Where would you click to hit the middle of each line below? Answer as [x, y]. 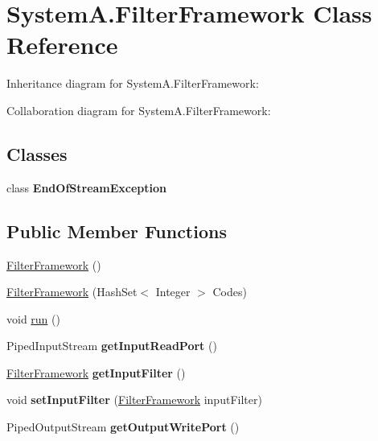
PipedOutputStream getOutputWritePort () [123, 427]
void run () [33, 318]
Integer [173, 292]
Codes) [230, 292]
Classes [37, 153]
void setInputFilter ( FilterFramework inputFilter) [134, 400]
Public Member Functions [117, 231]
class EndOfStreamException [87, 187]
